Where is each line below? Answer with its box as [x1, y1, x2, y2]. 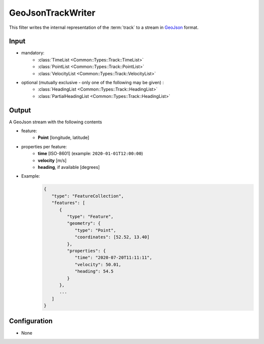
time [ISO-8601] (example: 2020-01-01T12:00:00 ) [38, 151, 143, 157]
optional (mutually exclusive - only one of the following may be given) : [21, 80, 164, 86]
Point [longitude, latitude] [38, 135, 89, 140]
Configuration [9, 317, 53, 325]
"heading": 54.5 [74, 269, 114, 274]
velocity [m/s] [38, 157, 67, 163]
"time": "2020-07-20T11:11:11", [74, 255, 153, 260]
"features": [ [51, 200, 86, 206]
